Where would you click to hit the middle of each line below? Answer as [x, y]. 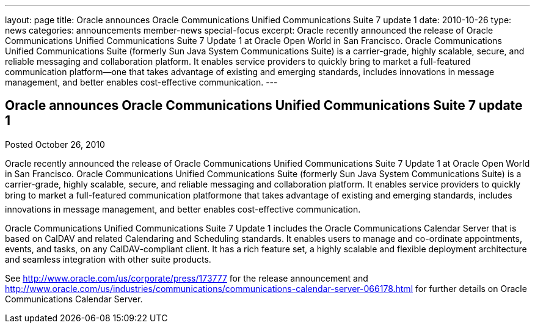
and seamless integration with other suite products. [108, 259]
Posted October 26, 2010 [55, 144]
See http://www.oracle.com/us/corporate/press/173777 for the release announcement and [187, 278]
